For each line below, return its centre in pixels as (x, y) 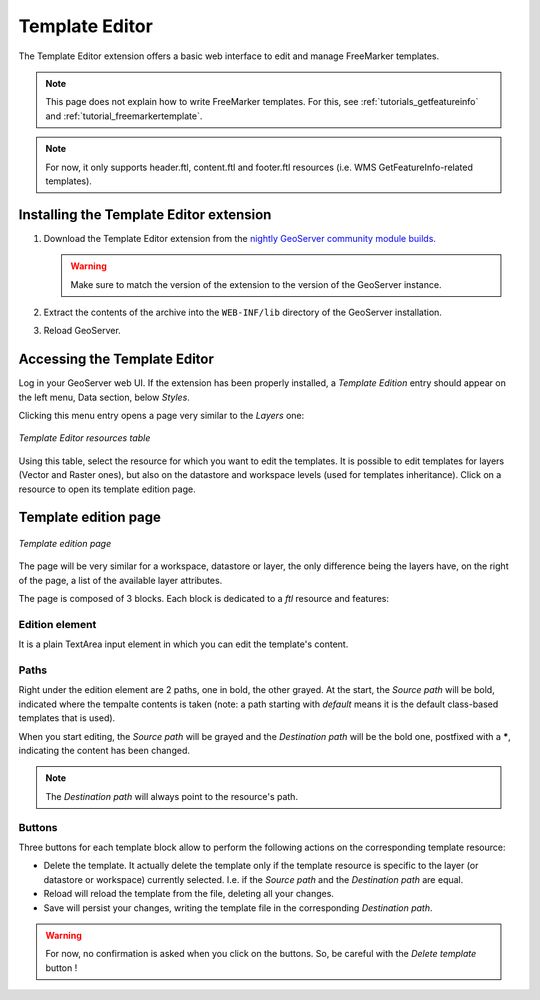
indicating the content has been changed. (104, 751)
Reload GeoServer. (82, 331)
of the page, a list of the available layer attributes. (120, 580)
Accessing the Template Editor (116, 359)
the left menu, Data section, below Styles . (104, 397)
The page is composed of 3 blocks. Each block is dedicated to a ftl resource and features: (204, 599)
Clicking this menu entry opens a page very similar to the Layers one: (161, 416)
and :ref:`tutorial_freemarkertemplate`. (124, 116)
